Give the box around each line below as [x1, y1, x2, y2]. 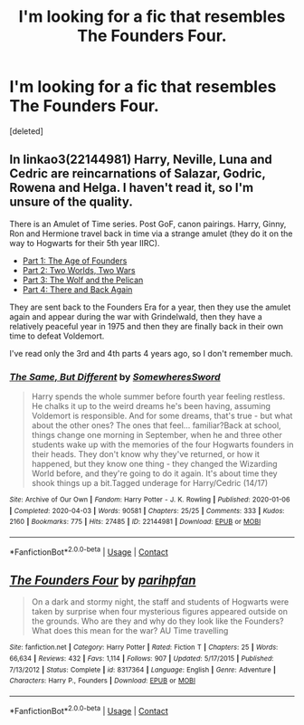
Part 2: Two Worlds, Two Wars [22, 264, 136, 275]
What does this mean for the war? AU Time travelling [31, 625, 229, 636]
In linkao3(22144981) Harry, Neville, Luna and [9, 152, 273, 167]
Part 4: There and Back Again [22, 283, 133, 295]
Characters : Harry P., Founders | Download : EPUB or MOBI [9, 676, 196, 685]
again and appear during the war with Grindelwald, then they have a [9, 310, 262, 322]
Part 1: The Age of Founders [22, 255, 128, 266]
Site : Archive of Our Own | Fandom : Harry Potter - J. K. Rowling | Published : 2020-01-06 [9, 495, 290, 504]
